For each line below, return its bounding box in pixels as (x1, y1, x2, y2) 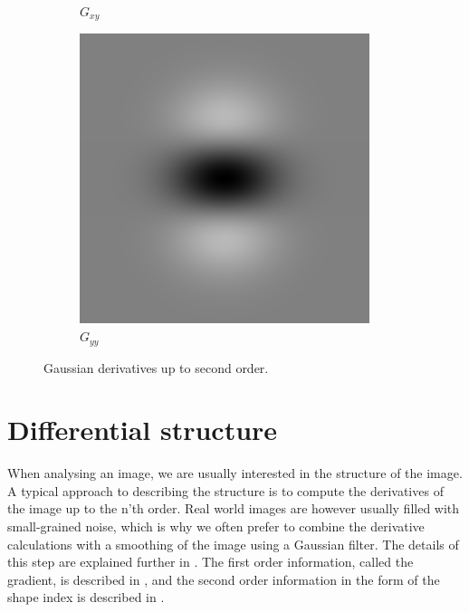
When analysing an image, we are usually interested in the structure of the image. (7, 464, 463, 483)
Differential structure (7, 411, 278, 448)
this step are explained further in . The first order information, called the (7, 552, 414, 571)
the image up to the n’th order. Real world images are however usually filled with (7, 499, 460, 518)
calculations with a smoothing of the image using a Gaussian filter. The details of (7, 534, 459, 553)
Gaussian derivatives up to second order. (43, 358, 269, 377)
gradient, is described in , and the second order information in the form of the (7, 569, 440, 588)
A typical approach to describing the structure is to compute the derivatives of (7, 481, 444, 500)
